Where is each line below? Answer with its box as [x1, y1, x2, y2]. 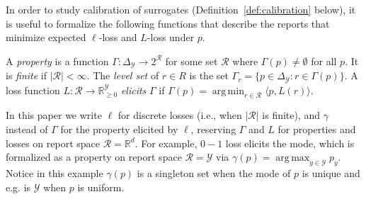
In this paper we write [6, 108, 102, 123]
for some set [165, 53, 218, 68]
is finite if [6, 68, 47, 83]
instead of [6, 122, 48, 137]
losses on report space [6, 135, 100, 150]
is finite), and [262, 108, 321, 123]
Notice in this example [6, 166, 103, 181]
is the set [189, 68, 229, 83]
